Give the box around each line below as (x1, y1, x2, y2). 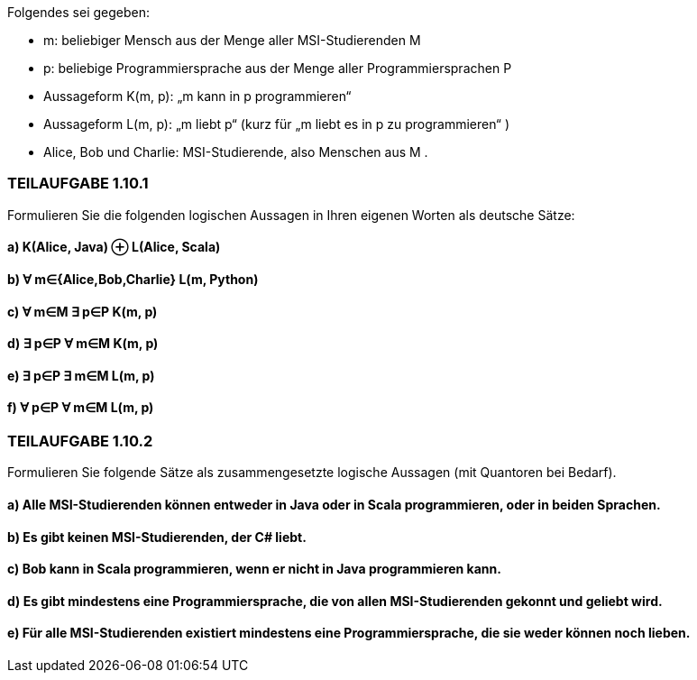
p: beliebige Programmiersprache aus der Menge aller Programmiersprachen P (43, 60, 512, 76)
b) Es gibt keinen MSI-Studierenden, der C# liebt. (7, 528, 307, 545)
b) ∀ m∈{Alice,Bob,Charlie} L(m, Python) (7, 271, 259, 287)
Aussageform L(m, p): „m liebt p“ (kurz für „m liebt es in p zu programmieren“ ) (43, 116, 510, 132)
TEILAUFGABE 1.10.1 (7, 174, 149, 193)
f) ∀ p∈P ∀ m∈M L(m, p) (7, 400, 154, 416)
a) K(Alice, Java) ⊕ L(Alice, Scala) (7, 239, 221, 255)
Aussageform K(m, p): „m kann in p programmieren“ (43, 88, 352, 104)
